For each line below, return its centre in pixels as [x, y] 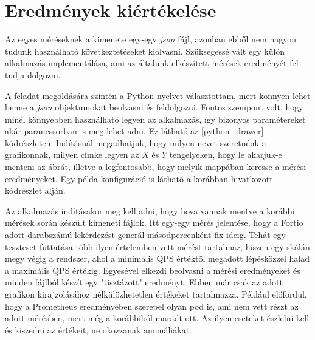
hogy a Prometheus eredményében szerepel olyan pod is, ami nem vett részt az [152, 306]
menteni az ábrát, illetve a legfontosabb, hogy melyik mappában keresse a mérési [156, 167]
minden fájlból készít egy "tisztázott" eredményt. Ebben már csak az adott [144, 282]
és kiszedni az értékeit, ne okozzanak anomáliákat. [98, 329]
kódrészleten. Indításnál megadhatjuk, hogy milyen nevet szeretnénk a [136, 142]
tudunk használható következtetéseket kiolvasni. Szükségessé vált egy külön [145, 51]
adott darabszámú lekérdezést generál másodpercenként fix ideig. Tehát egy [145, 235]
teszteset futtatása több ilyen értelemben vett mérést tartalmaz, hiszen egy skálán [157, 246]
